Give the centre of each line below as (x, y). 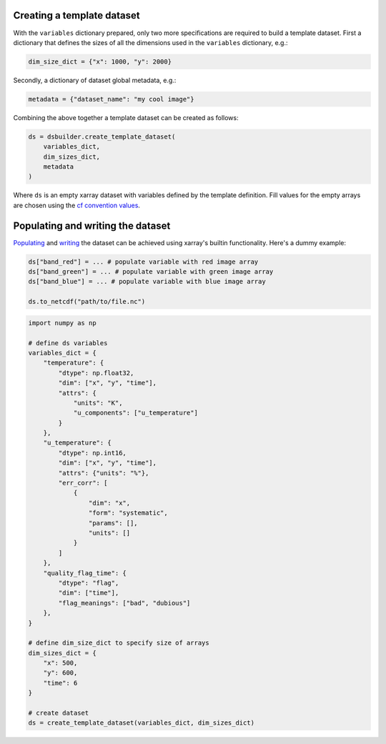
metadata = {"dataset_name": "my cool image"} (111, 99)
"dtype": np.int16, (92, 453)
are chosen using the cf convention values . (77, 205)
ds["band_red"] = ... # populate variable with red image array (143, 262)
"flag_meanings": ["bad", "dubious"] (124, 603)
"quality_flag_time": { (85, 573)
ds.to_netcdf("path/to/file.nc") (87, 302)
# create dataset (59, 713)
